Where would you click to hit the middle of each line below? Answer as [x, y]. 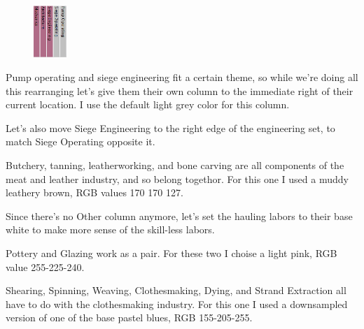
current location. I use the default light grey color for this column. [148, 104]
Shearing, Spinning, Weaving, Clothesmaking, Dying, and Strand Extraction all [176, 290]
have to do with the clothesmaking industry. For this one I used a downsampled [177, 304]
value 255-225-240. [45, 266]
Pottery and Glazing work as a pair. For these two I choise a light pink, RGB [171, 253]
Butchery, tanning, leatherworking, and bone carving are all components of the [175, 164]
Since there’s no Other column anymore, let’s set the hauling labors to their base [179, 215]
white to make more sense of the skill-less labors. [110, 229]
